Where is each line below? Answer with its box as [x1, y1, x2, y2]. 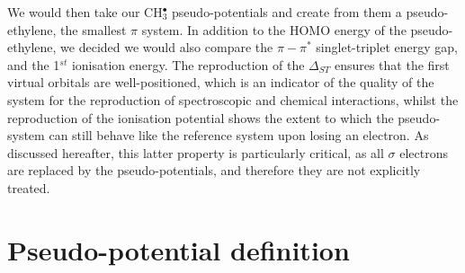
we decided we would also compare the [60, 38, 273, 57]
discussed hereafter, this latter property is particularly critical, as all [7, 143, 384, 162]
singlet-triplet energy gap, [316, 38, 459, 57]
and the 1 [7, 55, 60, 74]
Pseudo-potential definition [7, 231, 350, 268]
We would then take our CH [7, 3, 163, 21]
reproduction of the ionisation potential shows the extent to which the [7, 108, 394, 127]
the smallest [60, 20, 127, 39]
